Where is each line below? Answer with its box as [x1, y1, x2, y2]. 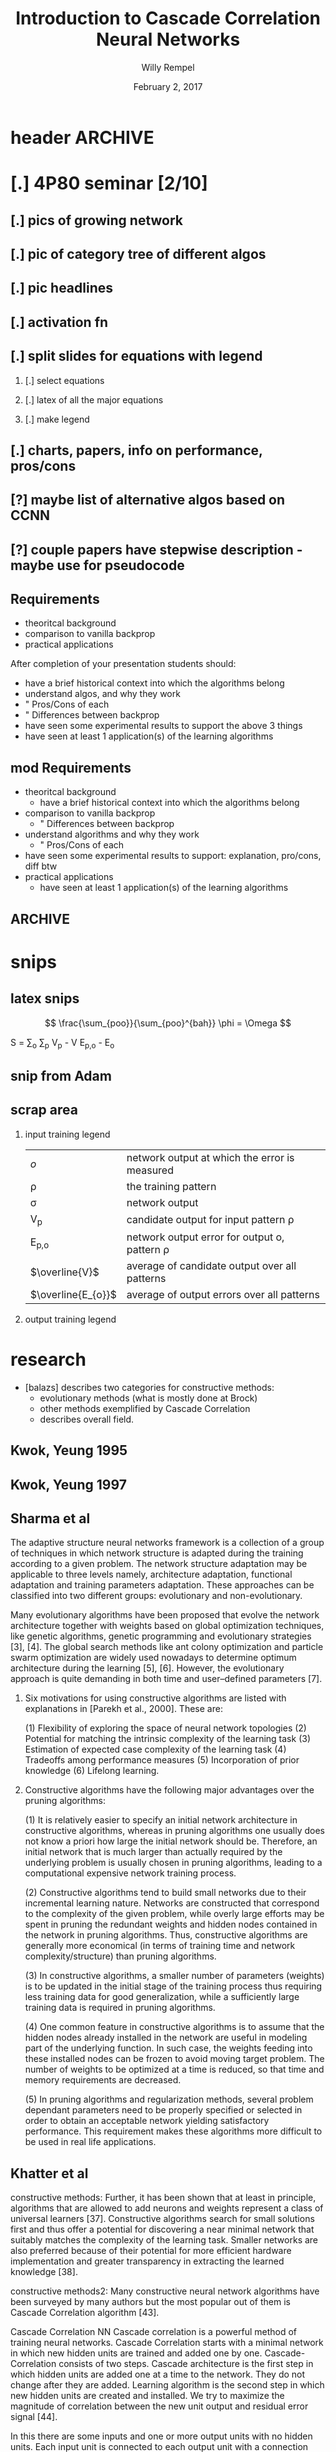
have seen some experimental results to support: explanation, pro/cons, [24, 850, 322, 862]
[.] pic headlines [10, 280, 114, 297]
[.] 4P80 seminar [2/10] [10, 172, 208, 195]
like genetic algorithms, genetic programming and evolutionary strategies [10, 1630, 312, 1642]
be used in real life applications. [24, 2136, 157, 2148]
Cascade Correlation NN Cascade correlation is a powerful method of [10, 2326, 298, 2338]
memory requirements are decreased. [24, 2074, 182, 2086]
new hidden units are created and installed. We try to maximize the [10, 2390, 285, 2402]
